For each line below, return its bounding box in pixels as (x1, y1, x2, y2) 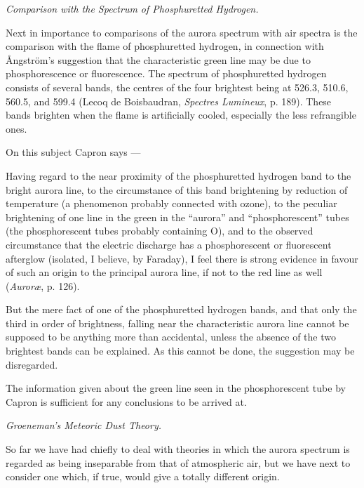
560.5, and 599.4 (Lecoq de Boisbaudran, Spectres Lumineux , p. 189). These (6, 93, 332, 108)
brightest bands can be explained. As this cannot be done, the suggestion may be (6, 343, 355, 358)
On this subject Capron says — (6, 145, 141, 159)
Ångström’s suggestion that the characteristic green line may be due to (6, 52, 311, 67)
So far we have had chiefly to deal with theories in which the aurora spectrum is (6, 442, 350, 456)
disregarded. (6, 357, 58, 371)
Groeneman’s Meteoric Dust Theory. (6, 418, 162, 433)
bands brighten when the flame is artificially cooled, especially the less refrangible (6, 107, 356, 122)
